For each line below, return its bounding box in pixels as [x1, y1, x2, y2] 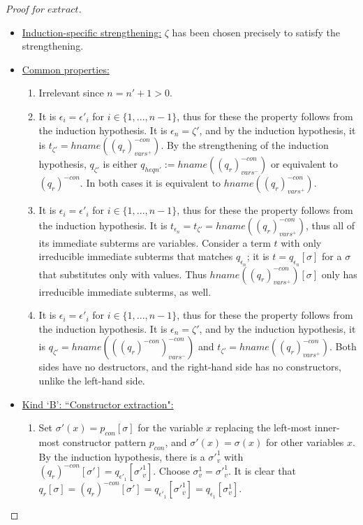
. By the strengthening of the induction [161, 138, 329, 152]
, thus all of [306, 217, 355, 232]
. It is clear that [228, 463, 296, 478]
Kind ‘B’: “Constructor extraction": [22, 396, 174, 411]
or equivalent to [270, 157, 339, 171]
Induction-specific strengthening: [22, 24, 162, 39]
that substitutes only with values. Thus [38, 266, 207, 281]
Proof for [6, 1, 44, 15]
